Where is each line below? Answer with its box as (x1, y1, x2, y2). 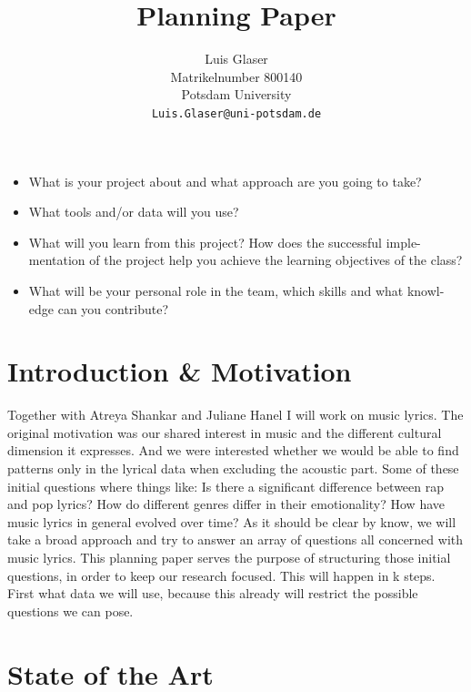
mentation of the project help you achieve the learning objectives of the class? (28, 250, 463, 270)
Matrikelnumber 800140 (170, 66, 303, 86)
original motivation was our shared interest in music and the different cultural (7, 422, 442, 442)
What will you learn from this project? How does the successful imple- (28, 232, 421, 251)
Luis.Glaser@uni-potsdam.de (151, 107, 322, 120)
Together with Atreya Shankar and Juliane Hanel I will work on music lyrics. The (7, 405, 464, 424)
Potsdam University (181, 85, 292, 104)
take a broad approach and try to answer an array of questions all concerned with (7, 530, 464, 549)
